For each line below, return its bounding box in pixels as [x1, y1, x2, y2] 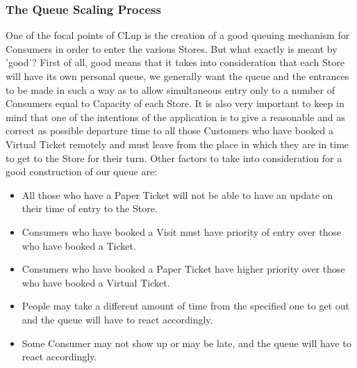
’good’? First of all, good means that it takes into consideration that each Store [6, 55, 344, 70]
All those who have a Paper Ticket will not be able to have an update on [22, 187, 333, 202]
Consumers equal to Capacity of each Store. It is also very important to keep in [6, 96, 344, 111]
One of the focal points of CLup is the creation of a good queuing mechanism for [6, 28, 350, 42]
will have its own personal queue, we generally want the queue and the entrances [6, 69, 349, 83]
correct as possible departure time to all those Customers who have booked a [6, 123, 333, 138]
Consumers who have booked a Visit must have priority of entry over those [22, 224, 342, 239]
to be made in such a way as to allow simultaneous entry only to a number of [6, 82, 335, 97]
